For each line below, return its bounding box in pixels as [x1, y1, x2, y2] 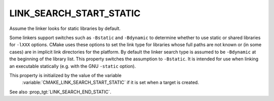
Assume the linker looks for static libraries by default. [9, 25, 121, 31]
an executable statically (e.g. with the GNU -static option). [9, 63, 136, 69]
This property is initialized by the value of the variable [9, 72, 122, 78]
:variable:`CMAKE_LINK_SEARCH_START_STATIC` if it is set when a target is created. [22, 79, 199, 86]
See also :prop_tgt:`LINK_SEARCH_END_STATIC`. [9, 89, 112, 95]
